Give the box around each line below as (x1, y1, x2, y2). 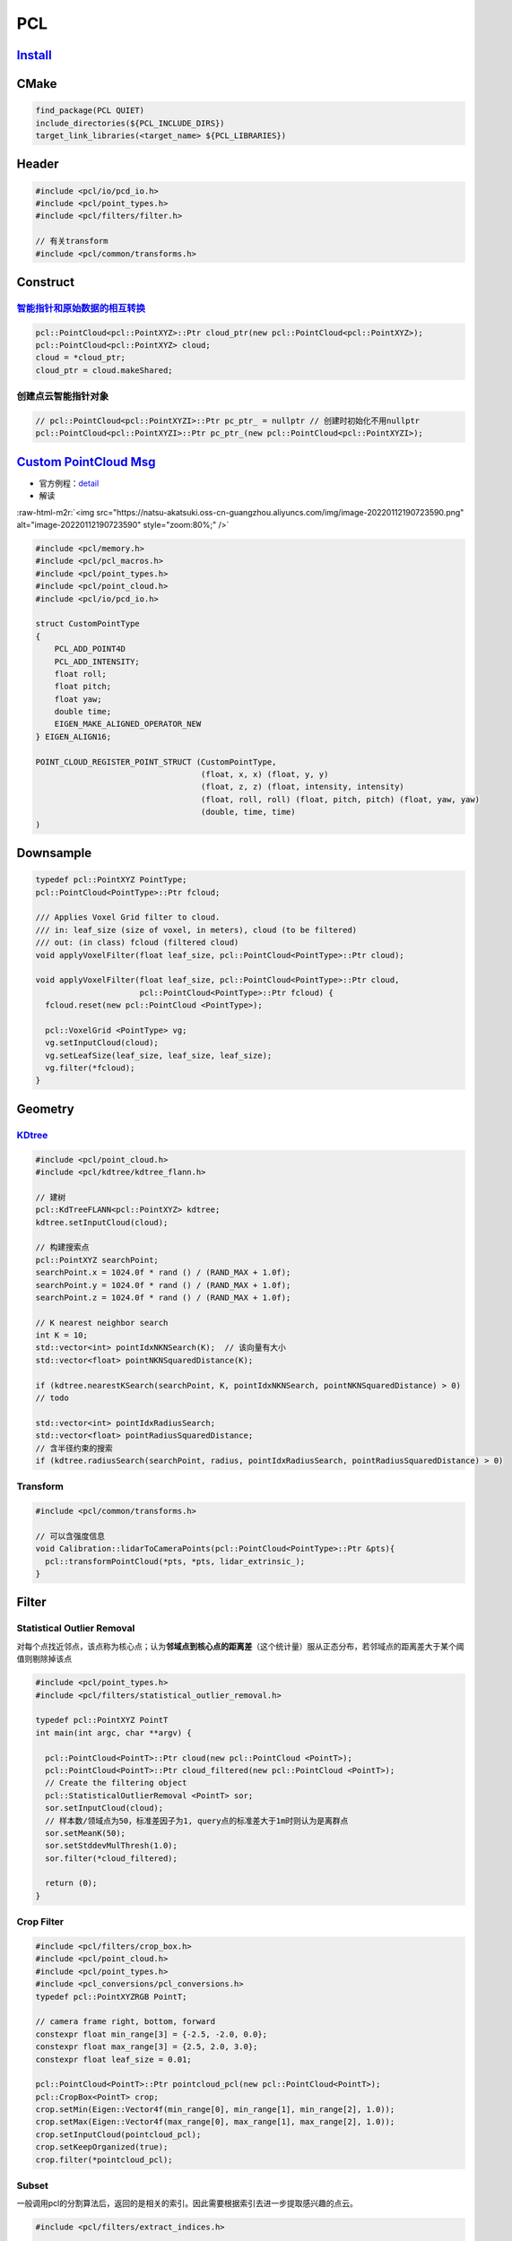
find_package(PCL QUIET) (35, 106, 145, 116)
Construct (16, 274, 75, 290)
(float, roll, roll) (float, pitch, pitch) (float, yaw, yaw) (200, 794, 480, 804)
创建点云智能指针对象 (16, 390, 109, 402)
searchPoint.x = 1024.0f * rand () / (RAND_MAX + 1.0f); (35, 1268, 291, 1277)
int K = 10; (35, 1330, 89, 1340)
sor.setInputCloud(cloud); (45, 1803, 164, 1813)
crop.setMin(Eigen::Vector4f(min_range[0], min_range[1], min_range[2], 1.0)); (35, 2105, 395, 2115)
